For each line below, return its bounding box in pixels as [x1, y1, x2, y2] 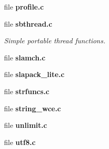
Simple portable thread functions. [4, 35, 105, 46]
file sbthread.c [4, 18, 52, 29]
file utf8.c [4, 136, 36, 147]
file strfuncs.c [4, 86, 49, 96]
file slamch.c [4, 52, 45, 62]
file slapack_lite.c [4, 69, 65, 80]
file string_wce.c [4, 103, 61, 113]
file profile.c [4, 2, 44, 12]
